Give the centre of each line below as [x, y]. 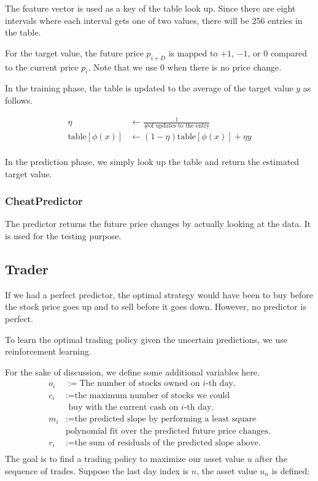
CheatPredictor [44, 201]
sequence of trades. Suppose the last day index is [97, 470]
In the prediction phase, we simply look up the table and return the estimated [152, 161]
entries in [285, 20]
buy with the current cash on [123, 408]
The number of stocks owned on [140, 384]
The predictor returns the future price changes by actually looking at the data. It [158, 224]
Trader [27, 268]
